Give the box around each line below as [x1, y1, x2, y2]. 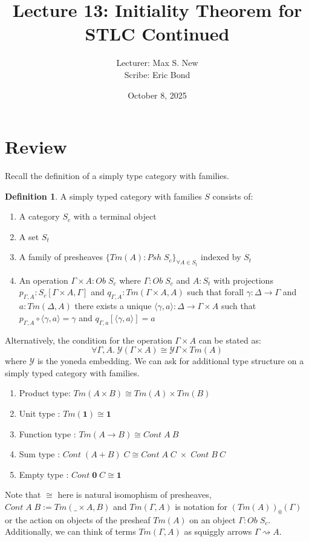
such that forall [187, 286, 244, 298]
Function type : [19, 427, 76, 440]
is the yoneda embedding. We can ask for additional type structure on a [37, 354, 304, 367]
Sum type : [19, 448, 60, 460]
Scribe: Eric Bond [124, 68, 190, 80]
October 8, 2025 [128, 88, 187, 101]
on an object [189, 513, 236, 526]
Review [5, 134, 67, 159]
